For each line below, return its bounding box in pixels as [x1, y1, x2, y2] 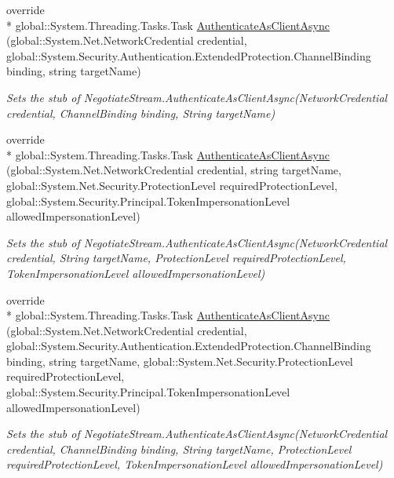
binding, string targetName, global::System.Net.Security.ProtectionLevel [6, 352, 353, 369]
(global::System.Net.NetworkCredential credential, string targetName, [6, 162, 341, 178]
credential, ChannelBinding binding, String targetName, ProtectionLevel [6, 440, 352, 457]
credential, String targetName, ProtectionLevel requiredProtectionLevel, [6, 250, 346, 266]
